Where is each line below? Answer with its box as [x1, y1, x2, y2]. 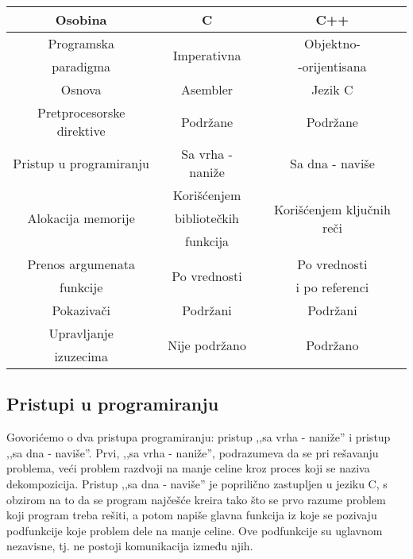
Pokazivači [52, 301, 110, 319]
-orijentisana [298, 57, 367, 75]
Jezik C [311, 80, 353, 98]
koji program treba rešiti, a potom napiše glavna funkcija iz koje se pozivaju [6, 507, 377, 523]
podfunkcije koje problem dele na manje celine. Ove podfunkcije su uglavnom [6, 522, 383, 538]
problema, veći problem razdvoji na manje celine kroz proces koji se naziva [6, 460, 370, 476]
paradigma [52, 57, 111, 75]
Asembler [181, 80, 234, 98]
